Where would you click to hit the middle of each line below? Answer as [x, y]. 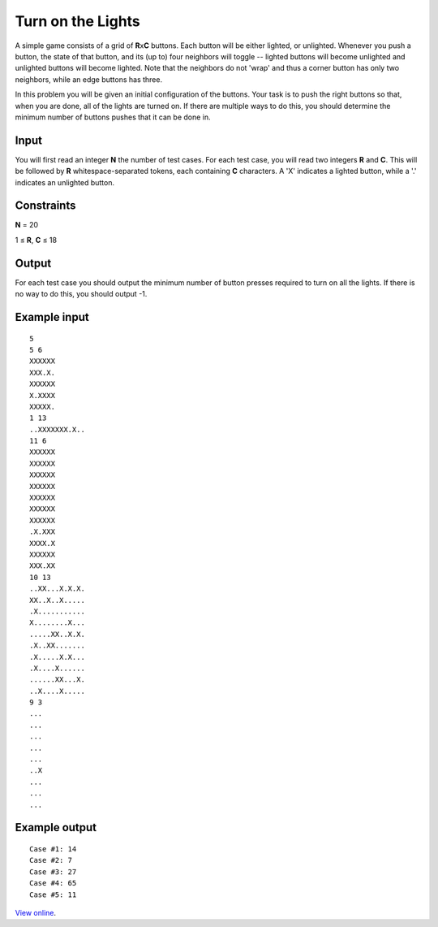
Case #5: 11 [53, 895]
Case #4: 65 [53, 883]
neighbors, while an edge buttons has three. [88, 79]
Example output [56, 827]
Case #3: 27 [53, 872]
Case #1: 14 [53, 849]
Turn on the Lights [78, 21]
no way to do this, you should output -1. [81, 294]
